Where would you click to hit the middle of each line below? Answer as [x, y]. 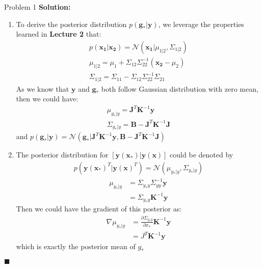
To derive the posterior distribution [71, 24]
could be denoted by [202, 155]
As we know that [43, 88]
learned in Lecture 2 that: [59, 34]
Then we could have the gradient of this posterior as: [99, 209]
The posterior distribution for [62, 155]
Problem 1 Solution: [37, 7]
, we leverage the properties [201, 24]
